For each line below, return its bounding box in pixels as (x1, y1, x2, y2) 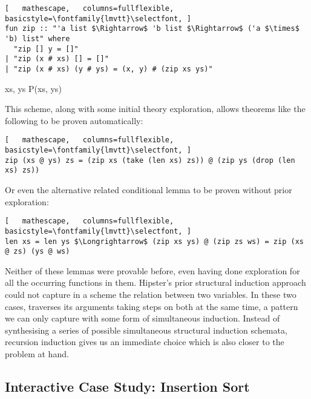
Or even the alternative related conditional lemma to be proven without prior (5, 183, 292, 196)
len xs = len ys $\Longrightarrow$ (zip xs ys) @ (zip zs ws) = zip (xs (5, 237, 304, 246)
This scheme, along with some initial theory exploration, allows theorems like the (5, 102, 306, 115)
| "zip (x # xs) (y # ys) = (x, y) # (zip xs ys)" (5, 64, 213, 73)
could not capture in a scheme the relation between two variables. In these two (5, 288, 296, 300)
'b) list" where (5, 34, 70, 43)
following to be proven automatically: (5, 114, 143, 127)
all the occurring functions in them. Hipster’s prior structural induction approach (5, 276, 306, 289)
